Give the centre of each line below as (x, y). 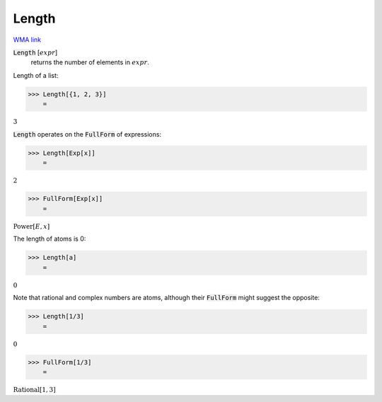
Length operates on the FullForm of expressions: (87, 134)
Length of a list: (36, 75)
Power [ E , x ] (31, 226)
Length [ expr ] (35, 52)
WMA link (27, 40)
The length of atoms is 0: (50, 239)
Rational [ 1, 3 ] (34, 390)
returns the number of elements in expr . (90, 62)
